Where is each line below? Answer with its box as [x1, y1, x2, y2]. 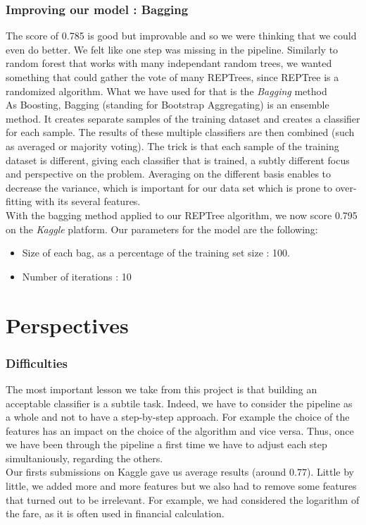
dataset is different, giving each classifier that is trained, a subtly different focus [6, 152, 350, 167]
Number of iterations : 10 [22, 268, 132, 283]
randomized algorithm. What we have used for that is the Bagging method [6, 83, 327, 98]
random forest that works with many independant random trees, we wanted [6, 56, 332, 70]
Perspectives [6, 310, 129, 339]
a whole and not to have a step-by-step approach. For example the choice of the [6, 409, 350, 424]
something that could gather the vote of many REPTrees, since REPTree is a [6, 70, 339, 84]
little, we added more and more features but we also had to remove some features [6, 478, 357, 493]
